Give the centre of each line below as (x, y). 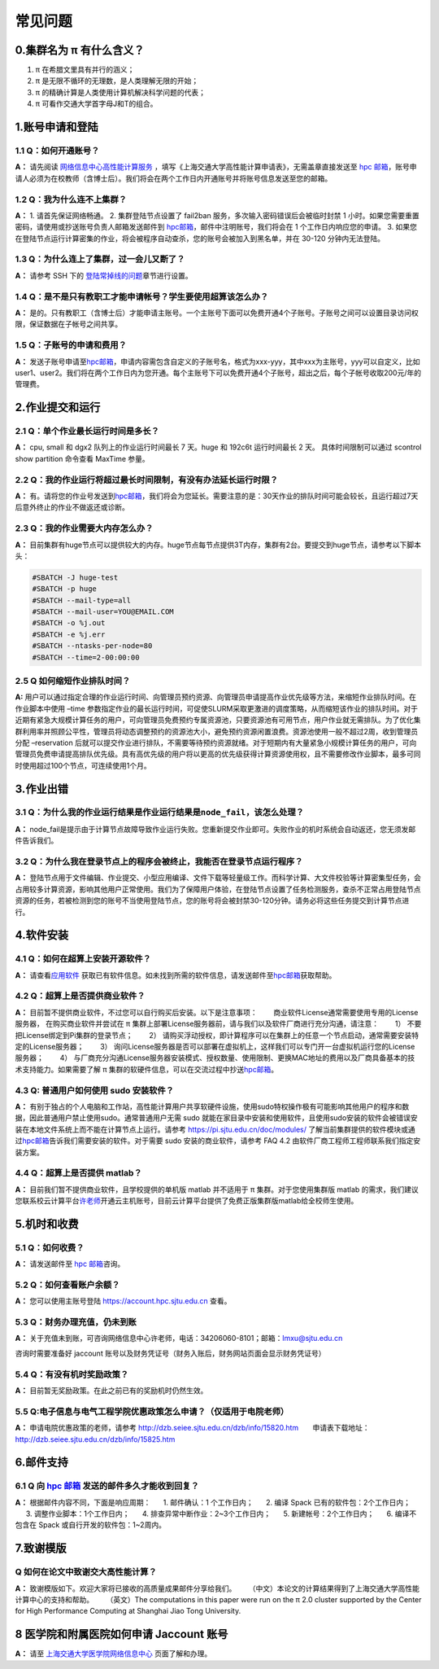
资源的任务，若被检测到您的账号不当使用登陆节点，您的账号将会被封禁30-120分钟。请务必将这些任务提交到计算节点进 (212, 900)
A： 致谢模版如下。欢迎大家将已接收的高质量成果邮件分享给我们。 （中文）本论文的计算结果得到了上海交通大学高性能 (217, 1588)
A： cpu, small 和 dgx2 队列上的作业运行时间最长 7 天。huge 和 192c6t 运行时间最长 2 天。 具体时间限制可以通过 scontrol (218, 447)
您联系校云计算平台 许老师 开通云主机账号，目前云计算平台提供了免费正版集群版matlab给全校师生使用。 (187, 1201)
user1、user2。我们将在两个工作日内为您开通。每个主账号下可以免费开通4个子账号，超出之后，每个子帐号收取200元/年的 (218, 372)
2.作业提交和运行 (58, 407)
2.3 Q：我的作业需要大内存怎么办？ (84, 528)
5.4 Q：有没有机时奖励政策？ (72, 1374)
